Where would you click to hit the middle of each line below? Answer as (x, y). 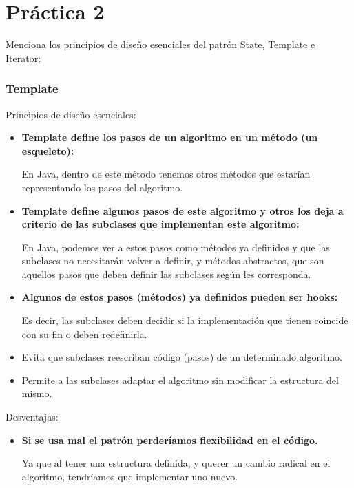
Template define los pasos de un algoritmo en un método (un (170, 137)
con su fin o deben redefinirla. (84, 333)
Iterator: (23, 57)
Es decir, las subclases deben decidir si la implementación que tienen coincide (185, 320)
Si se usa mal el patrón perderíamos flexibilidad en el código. (170, 439)
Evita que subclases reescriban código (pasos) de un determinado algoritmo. (182, 357)
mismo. (37, 393)
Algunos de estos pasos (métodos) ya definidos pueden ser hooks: (180, 297)
